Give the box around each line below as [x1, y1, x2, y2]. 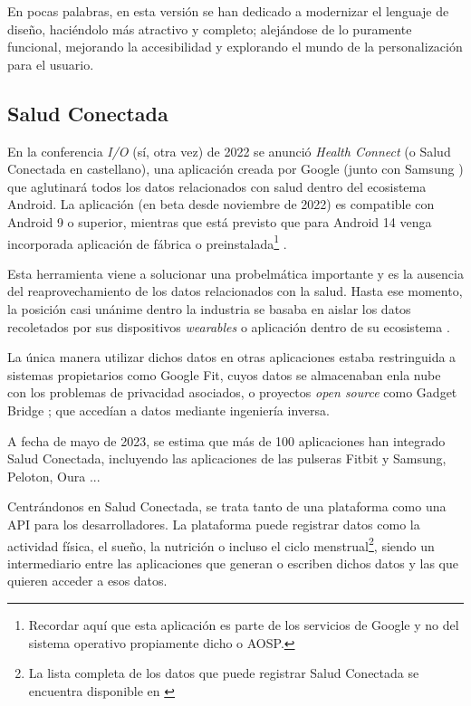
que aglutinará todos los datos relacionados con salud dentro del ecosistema [7, 176, 427, 196]
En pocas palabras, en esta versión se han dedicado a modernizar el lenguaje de [7, 2, 449, 20]
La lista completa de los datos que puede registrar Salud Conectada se [28, 663, 419, 682]
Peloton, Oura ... [7, 466, 101, 485]
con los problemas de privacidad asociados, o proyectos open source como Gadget [7, 383, 457, 402]
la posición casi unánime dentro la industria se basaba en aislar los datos [7, 299, 411, 318]
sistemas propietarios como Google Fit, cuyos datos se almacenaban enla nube [7, 365, 441, 384]
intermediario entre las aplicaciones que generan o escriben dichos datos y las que [7, 553, 459, 572]
